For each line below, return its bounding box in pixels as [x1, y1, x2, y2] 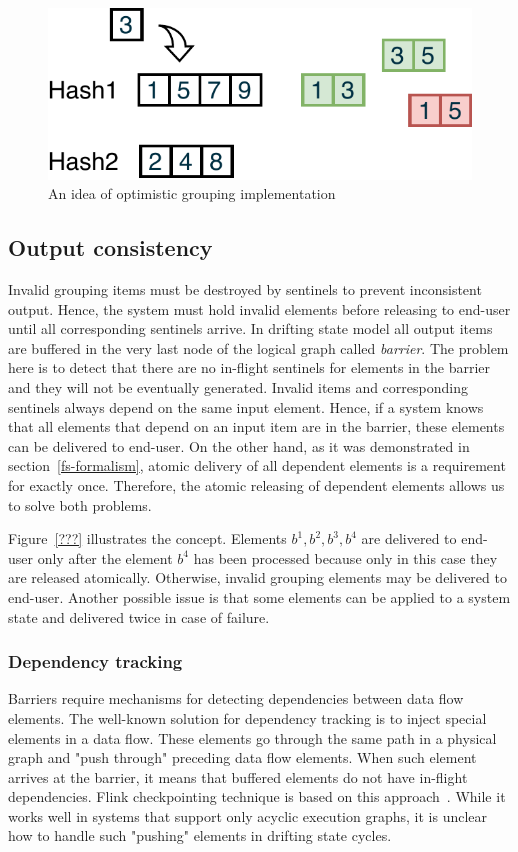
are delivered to [361, 528, 457, 549]
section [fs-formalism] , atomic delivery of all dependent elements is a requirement [8, 455, 506, 476]
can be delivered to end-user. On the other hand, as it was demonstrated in [8, 435, 470, 456]
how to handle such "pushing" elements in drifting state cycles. [8, 825, 392, 846]
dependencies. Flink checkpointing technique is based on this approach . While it [8, 786, 506, 807]
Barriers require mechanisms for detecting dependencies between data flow [8, 688, 464, 709]
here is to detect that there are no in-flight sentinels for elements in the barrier [8, 357, 490, 378]
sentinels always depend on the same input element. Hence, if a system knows [8, 396, 484, 417]
